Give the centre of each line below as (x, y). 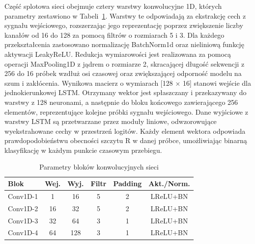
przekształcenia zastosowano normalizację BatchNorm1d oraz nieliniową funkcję (124, 44)
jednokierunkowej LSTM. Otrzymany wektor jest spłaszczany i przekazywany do (126, 92)
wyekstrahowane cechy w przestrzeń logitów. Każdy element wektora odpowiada (125, 131)
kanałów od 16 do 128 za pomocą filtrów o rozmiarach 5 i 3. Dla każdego (114, 35)
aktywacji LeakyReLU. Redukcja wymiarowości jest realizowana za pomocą (118, 54)
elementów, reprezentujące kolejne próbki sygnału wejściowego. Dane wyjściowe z (126, 111)
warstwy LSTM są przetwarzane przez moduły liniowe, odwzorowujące (111, 121)
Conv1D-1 (23, 196)
